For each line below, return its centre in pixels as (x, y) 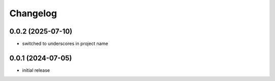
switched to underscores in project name (65, 44)
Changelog (33, 13)
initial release (36, 70)
